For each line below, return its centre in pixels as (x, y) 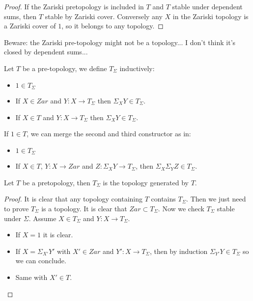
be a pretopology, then (56, 182)
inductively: (137, 68)
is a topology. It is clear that (84, 209)
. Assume (42, 218)
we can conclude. (41, 261)
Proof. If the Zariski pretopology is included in (74, 6)
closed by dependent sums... (46, 52)
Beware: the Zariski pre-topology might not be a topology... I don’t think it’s (120, 42)
